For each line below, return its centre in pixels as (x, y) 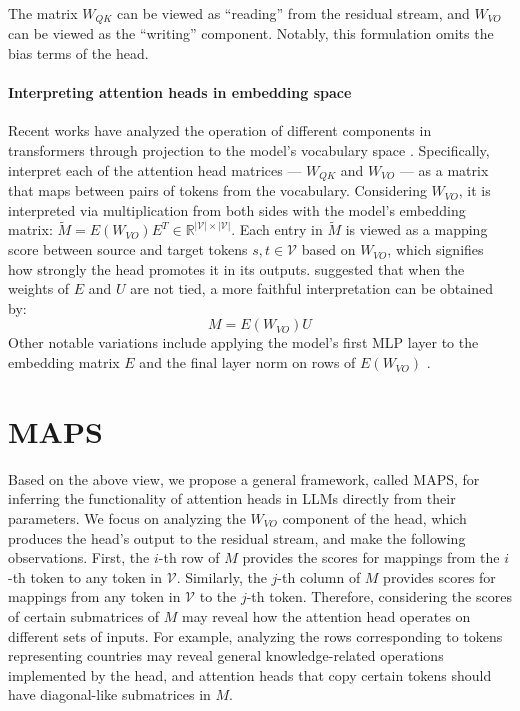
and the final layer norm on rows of (247, 362)
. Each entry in (277, 229)
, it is (474, 190)
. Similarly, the (221, 576)
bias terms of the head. (78, 53)
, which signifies (435, 249)
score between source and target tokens (128, 249)
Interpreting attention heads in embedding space (180, 92)
